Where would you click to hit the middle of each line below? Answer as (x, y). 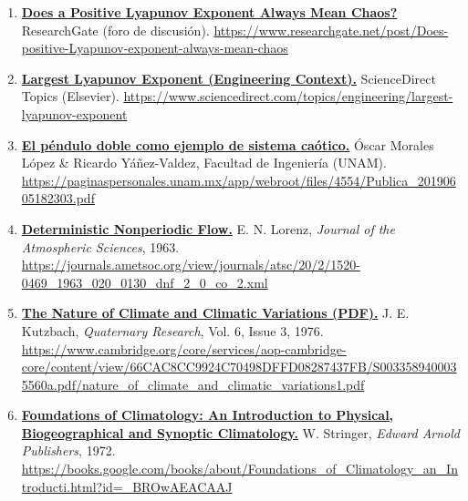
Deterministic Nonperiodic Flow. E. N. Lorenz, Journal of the (208, 228)
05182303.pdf (58, 198)
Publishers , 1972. (68, 450)
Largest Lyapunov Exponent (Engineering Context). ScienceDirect (229, 78)
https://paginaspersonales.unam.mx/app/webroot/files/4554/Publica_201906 (239, 180)
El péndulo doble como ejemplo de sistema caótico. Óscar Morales (228, 144)
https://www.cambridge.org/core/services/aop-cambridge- (184, 348)
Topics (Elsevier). (70, 96)
